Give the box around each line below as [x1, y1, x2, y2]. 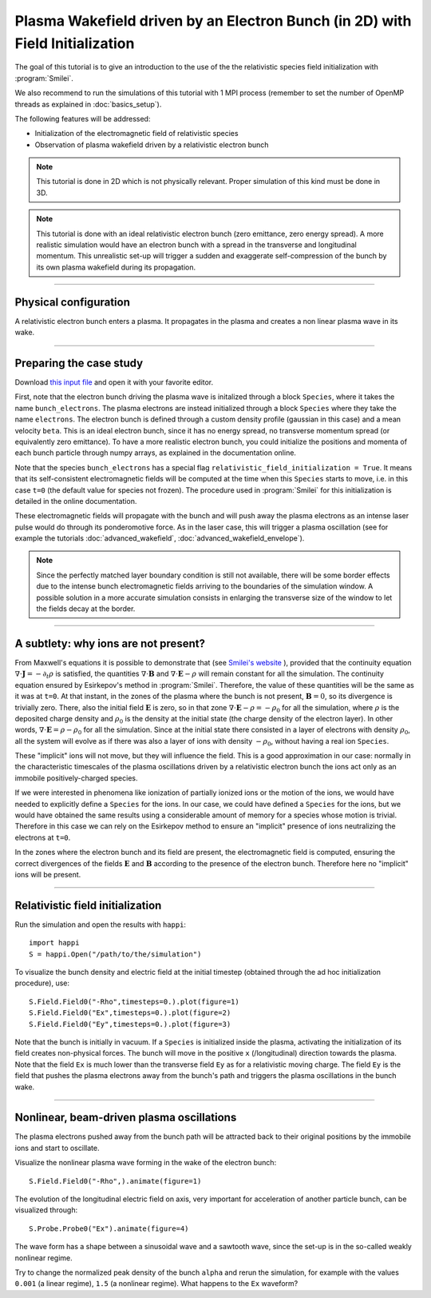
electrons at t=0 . [14, 833, 71, 842]
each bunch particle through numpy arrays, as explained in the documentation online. [14, 448, 297, 457]
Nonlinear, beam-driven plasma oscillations [14, 1111, 237, 1124]
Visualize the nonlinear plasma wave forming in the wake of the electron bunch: [14, 1158, 277, 1168]
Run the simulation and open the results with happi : [14, 920, 187, 929]
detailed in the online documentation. [14, 496, 137, 505]
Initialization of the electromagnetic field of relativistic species [34, 129, 239, 138]
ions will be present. [14, 869, 81, 879]
